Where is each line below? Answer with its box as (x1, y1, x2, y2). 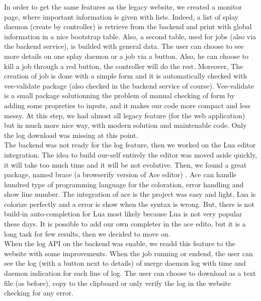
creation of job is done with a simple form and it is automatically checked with (4, 70, 247, 81)
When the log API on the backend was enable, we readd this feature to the (4, 238, 235, 249)
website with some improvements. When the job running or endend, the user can (4, 248, 253, 258)
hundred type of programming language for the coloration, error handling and (4, 179, 244, 189)
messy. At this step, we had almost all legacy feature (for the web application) (4, 110, 245, 120)
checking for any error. (4, 287, 73, 298)
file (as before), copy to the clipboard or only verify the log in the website (4, 277, 231, 288)
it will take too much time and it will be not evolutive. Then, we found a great (4, 159, 247, 170)
